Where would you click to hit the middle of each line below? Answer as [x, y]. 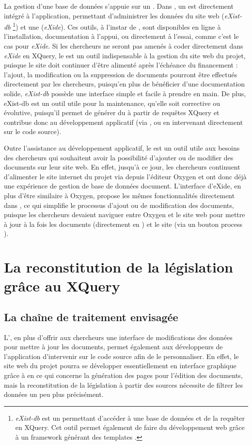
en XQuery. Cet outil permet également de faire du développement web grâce [130, 427]
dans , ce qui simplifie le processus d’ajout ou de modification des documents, [119, 205]
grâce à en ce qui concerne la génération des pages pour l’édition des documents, [123, 375]
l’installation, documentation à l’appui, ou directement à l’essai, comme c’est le [121, 36]
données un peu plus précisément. [54, 394]
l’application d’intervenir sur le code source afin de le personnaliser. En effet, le [121, 356]
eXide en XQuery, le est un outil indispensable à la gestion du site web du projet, [125, 55]
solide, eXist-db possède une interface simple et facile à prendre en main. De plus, [125, 93]
